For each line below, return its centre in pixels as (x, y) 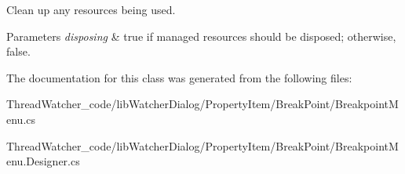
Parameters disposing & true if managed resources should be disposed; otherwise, (201, 36)
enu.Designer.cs (43, 161)
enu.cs (21, 119)
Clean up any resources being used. (91, 9)
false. (18, 51)
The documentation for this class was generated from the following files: (179, 77)
